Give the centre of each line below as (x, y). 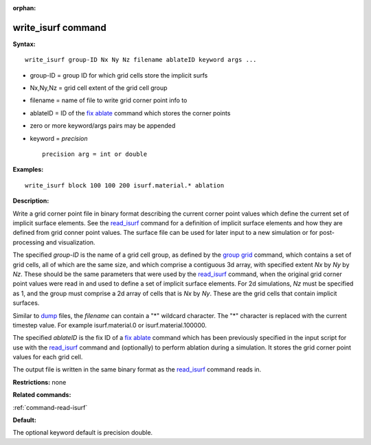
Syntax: (24, 44)
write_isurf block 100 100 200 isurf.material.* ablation (125, 185)
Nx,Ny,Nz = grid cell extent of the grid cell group (99, 88)
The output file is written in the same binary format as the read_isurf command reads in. (137, 369)
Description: (31, 201)
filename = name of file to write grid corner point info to (109, 100)
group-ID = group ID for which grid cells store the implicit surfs (119, 75)
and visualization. (70, 242)
